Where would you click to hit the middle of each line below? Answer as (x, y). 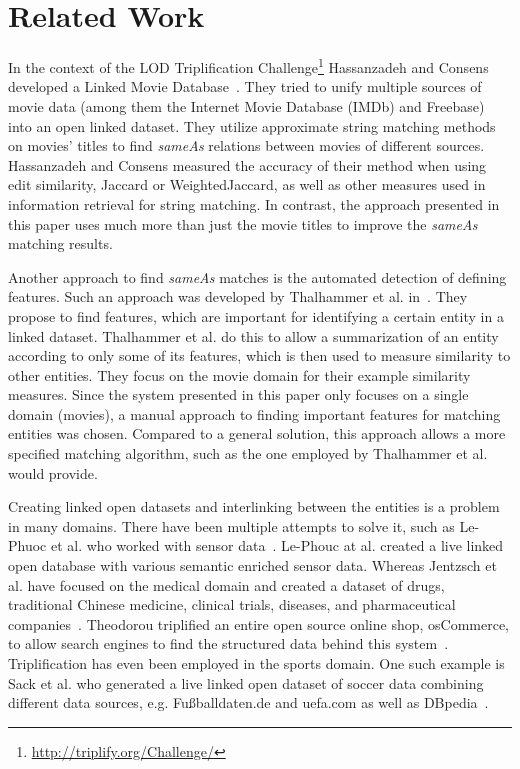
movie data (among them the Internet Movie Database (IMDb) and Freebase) (246, 105)
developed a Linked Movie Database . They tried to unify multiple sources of (245, 86)
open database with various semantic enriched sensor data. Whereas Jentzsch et (252, 565)
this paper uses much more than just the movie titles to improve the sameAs (243, 223)
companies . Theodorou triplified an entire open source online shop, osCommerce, (259, 623)
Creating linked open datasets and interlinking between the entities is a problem (254, 506)
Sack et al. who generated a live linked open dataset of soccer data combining (246, 682)
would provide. (53, 472)
